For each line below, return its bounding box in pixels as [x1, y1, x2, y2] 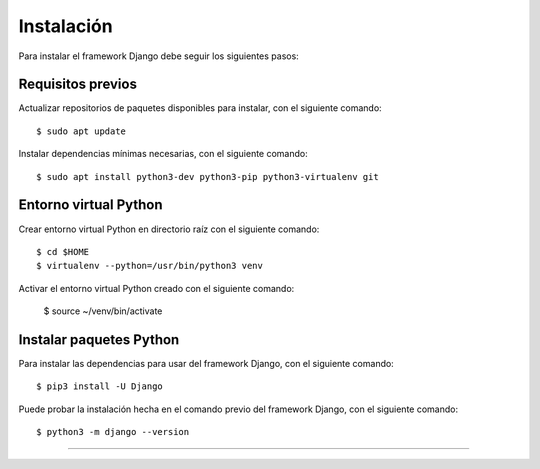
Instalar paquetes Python [18, 331, 180, 348]
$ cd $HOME [36, 246, 90, 257]
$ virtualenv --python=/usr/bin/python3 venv [36, 260, 264, 272]
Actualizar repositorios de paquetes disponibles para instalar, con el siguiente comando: [18, 102, 382, 114]
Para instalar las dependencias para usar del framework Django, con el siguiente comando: [18, 358, 394, 369]
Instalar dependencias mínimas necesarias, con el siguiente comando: [18, 148, 309, 160]
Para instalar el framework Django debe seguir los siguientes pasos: [18, 50, 299, 62]
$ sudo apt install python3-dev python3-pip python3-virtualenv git [36, 171, 379, 182]
